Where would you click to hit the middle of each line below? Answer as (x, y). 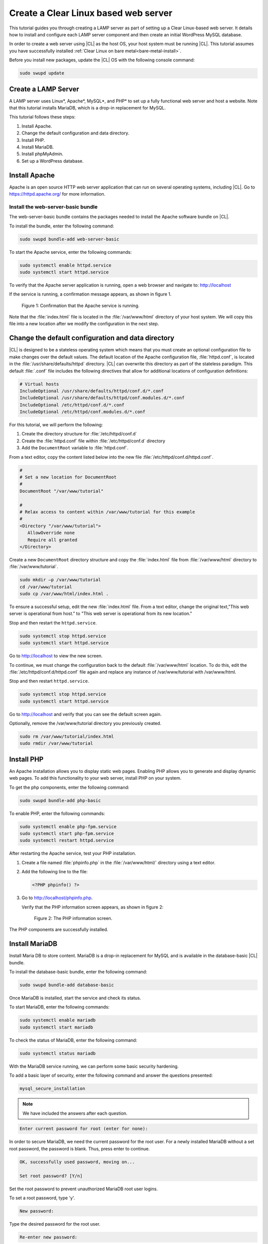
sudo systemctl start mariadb (56, 1027)
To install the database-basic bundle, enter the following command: (78, 972)
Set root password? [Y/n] (51, 1176)
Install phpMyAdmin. (42, 154)
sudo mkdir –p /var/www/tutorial (60, 580)
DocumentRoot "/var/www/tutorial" (62, 491)
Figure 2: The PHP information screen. (73, 918)
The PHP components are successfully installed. (59, 930)
